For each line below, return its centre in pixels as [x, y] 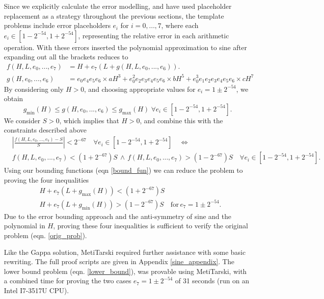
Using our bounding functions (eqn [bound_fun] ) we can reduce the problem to [123, 170]
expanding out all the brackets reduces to [66, 57]
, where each [180, 25]
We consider [22, 120]
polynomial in [25, 226]
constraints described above [45, 130]
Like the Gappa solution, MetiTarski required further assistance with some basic [125, 252]
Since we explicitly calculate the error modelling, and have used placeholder [118, 6]
